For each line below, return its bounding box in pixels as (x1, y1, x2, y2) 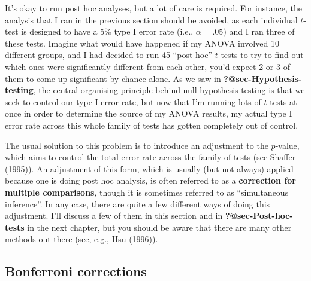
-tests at (267, 95, 297, 108)
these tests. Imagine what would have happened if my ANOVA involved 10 (5, 36, 279, 49)
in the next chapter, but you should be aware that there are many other (27, 221, 292, 233)
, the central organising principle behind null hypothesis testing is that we (33, 84, 305, 96)
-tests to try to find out (218, 48, 304, 61)
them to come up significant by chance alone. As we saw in (5, 72, 221, 84)
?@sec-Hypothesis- (224, 72, 302, 84)
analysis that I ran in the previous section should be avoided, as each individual (5, 13, 298, 26)
